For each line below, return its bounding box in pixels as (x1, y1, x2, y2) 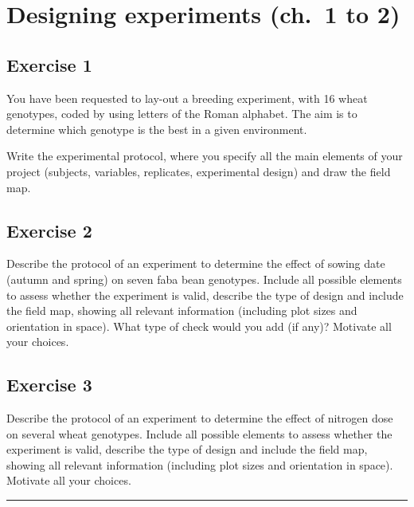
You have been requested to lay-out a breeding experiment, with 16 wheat (6, 89, 368, 106)
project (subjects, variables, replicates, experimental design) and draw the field (6, 163, 391, 179)
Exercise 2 (6, 218, 92, 242)
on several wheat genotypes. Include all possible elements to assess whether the (6, 425, 393, 442)
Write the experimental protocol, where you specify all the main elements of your (6, 147, 403, 164)
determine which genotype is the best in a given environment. (6, 120, 307, 137)
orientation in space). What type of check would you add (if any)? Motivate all (6, 317, 392, 334)
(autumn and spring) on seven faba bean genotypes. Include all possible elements (6, 270, 402, 287)
